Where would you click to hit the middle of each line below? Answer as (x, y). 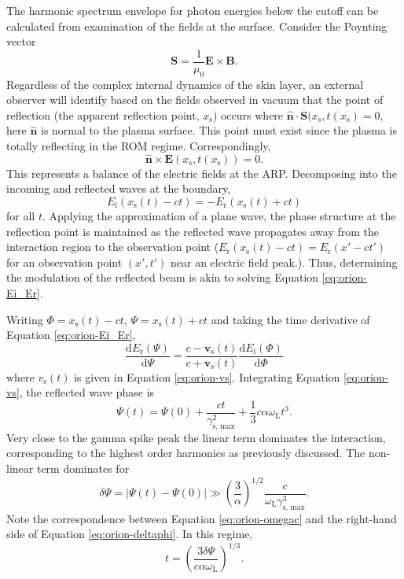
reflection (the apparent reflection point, (103, 114)
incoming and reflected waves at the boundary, (119, 188)
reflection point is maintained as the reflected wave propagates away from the (193, 231)
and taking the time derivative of (290, 319)
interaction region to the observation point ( (113, 247)
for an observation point (64, 262)
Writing (25, 319)
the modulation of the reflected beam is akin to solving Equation (163, 277)
